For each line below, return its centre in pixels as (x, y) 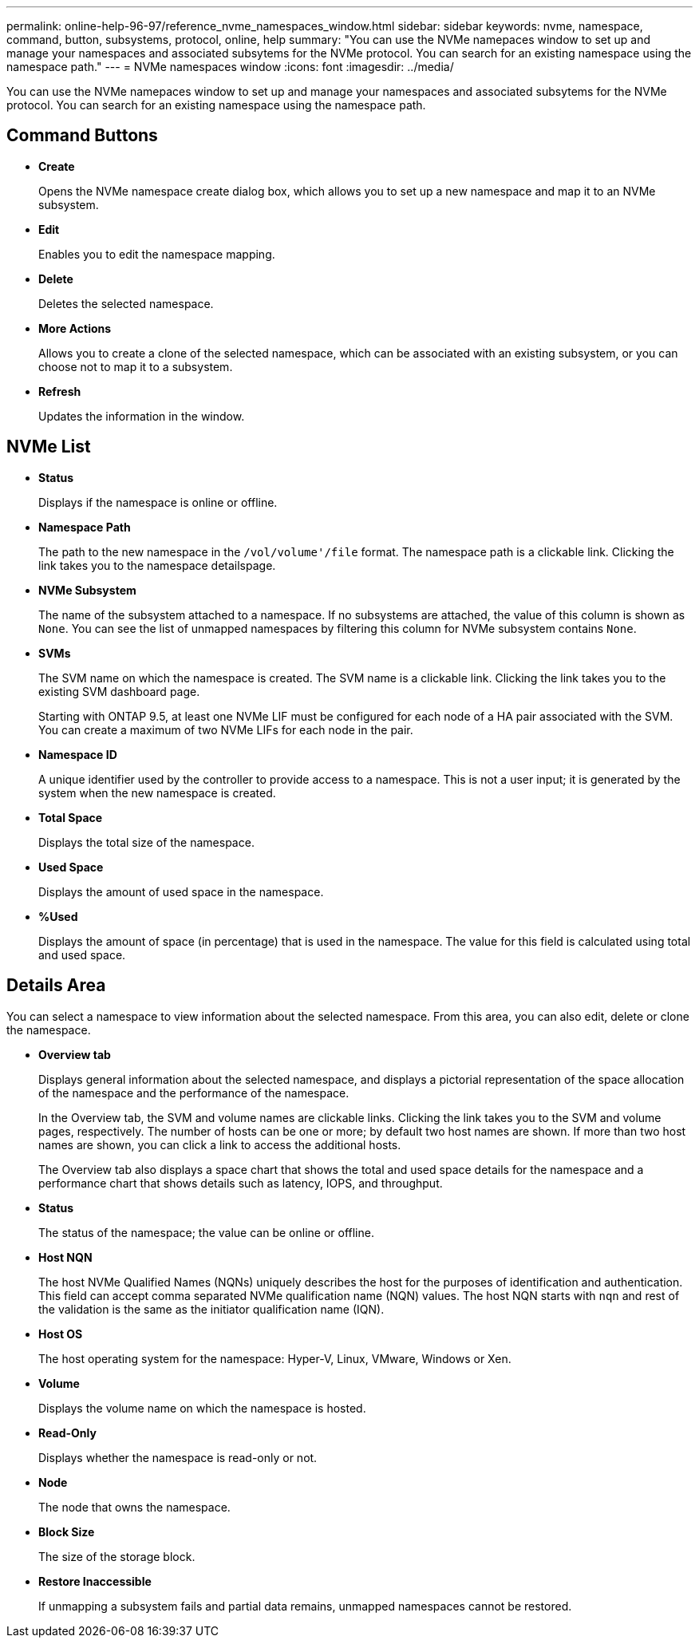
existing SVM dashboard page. (119, 691)
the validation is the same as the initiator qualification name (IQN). (211, 1309)
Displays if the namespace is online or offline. (158, 502)
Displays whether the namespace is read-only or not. (178, 1457)
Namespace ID (78, 754)
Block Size (67, 1531)
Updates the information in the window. (142, 416)
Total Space (71, 817)
